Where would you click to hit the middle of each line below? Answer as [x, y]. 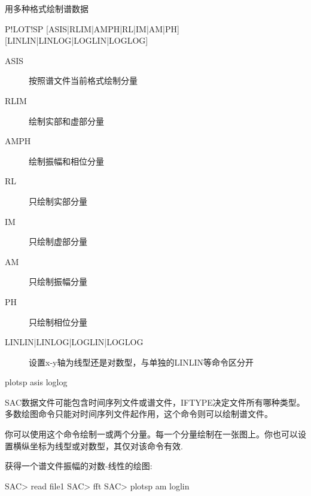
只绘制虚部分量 [58, 241]
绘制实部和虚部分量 [66, 121]
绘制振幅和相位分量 [66, 161]
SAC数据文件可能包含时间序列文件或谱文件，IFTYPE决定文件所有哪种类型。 [155, 402]
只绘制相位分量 [58, 322]
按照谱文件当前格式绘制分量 [83, 80]
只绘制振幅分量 [58, 282]
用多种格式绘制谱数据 [47, 8]
